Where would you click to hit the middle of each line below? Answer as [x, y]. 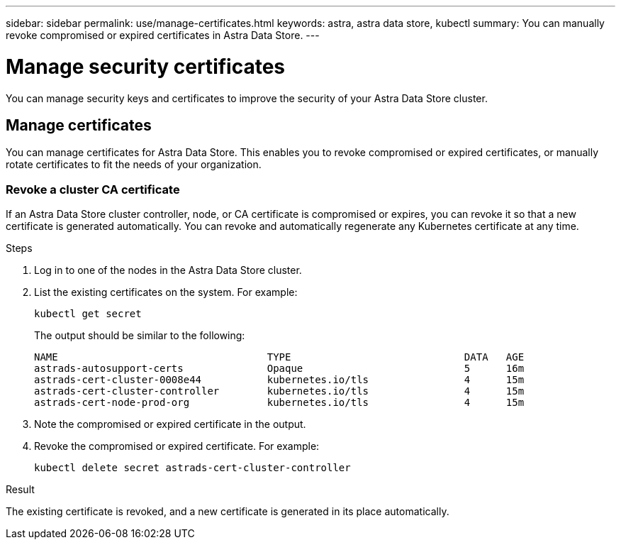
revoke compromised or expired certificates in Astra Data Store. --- [163, 35]
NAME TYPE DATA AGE [279, 357]
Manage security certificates [146, 66]
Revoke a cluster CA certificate [93, 189]
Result [20, 490]
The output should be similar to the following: [140, 336]
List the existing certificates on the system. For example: [166, 292]
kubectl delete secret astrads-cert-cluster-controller [192, 468]
